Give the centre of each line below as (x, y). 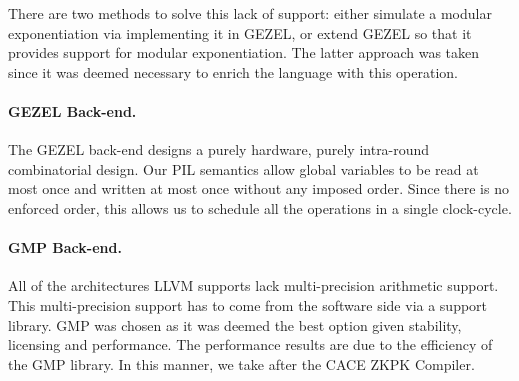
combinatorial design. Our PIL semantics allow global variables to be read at (243, 168)
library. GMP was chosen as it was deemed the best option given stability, (235, 324)
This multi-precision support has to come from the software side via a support (248, 304)
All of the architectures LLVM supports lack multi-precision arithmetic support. (253, 285)
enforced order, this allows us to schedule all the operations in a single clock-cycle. (260, 207)
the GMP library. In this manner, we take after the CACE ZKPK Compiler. (241, 363)
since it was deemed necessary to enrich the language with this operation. (233, 71)
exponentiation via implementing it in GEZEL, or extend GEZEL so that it (240, 32)
